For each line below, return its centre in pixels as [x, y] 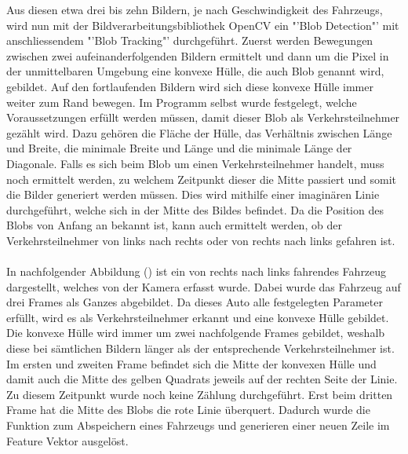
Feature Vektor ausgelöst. [67, 440]
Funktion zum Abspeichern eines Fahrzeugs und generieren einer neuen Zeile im [198, 425]
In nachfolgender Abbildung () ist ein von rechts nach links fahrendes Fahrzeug [197, 271]
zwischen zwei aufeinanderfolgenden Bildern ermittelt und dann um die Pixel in [198, 55]
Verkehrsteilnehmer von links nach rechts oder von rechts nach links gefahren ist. [201, 240]
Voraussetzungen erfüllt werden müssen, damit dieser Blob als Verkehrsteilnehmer [203, 117]
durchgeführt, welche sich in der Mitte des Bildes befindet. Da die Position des [195, 209]
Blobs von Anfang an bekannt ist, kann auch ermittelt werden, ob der [174, 225]
